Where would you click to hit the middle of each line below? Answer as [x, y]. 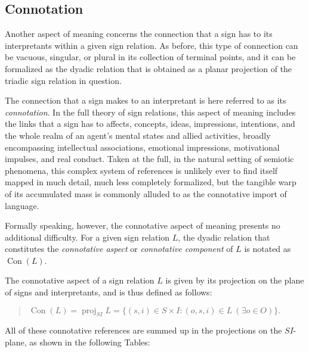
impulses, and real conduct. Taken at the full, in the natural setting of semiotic [149, 159]
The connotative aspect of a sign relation [80, 280]
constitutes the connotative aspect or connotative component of [119, 249]
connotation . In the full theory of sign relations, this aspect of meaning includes [150, 112]
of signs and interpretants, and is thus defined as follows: [109, 292]
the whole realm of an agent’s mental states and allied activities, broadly [138, 135]
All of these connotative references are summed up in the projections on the [143, 330]
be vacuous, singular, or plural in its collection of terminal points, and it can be [150, 57]
